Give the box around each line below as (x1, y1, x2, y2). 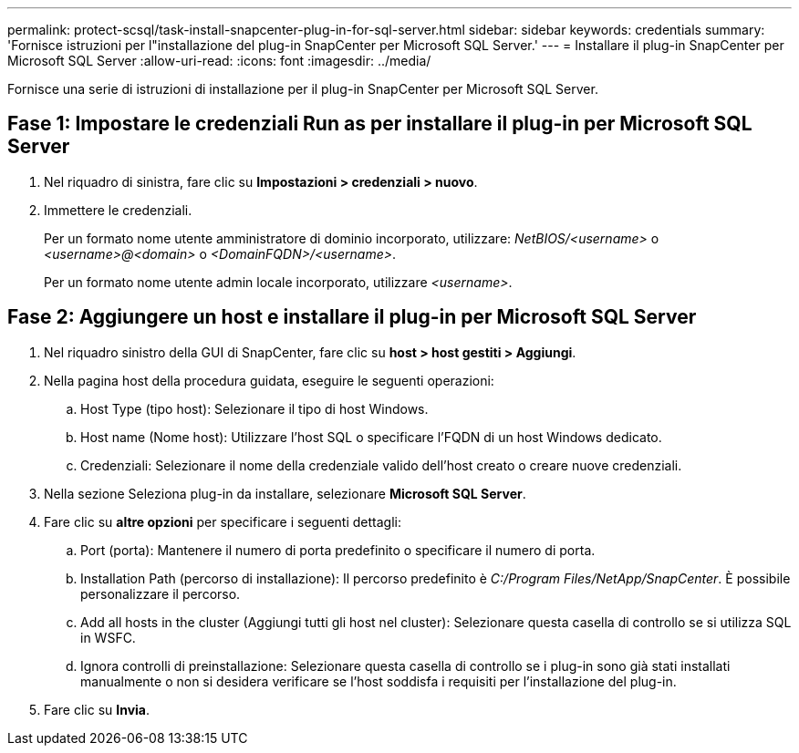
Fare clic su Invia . (44, 701, 150, 717)
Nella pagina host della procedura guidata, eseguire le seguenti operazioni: (44, 372, 494, 388)
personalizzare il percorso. (80, 585, 241, 602)
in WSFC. (80, 629, 136, 645)
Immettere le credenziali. (44, 201, 192, 218)
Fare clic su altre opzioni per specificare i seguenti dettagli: (44, 513, 401, 530)
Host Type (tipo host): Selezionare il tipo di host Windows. (80, 400, 429, 417)
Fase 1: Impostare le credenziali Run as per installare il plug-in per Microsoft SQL (7, 112, 752, 136)
